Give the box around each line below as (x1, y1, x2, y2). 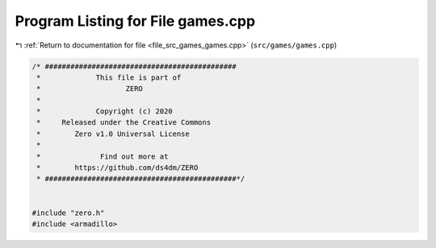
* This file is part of (36, 72, 182, 82)
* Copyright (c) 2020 (36, 107, 173, 116)
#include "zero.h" (31, 208, 105, 217)
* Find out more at (36, 151, 169, 161)
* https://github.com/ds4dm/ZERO (36, 163, 199, 172)
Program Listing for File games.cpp (15, 12, 256, 30)
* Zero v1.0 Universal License (36, 129, 190, 138)
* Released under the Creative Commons (36, 118, 212, 127)
